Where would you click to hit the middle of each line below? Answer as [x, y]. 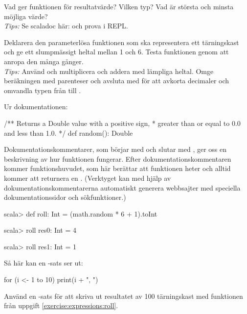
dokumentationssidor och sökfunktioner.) [65, 197]
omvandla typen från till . [43, 90]
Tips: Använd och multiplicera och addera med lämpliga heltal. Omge [109, 71]
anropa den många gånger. [44, 61]
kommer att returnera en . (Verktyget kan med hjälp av [88, 178]
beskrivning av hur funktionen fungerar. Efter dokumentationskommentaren [118, 158]
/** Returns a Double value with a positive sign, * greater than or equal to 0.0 [122, 123]
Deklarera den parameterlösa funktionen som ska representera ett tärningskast [122, 42]
